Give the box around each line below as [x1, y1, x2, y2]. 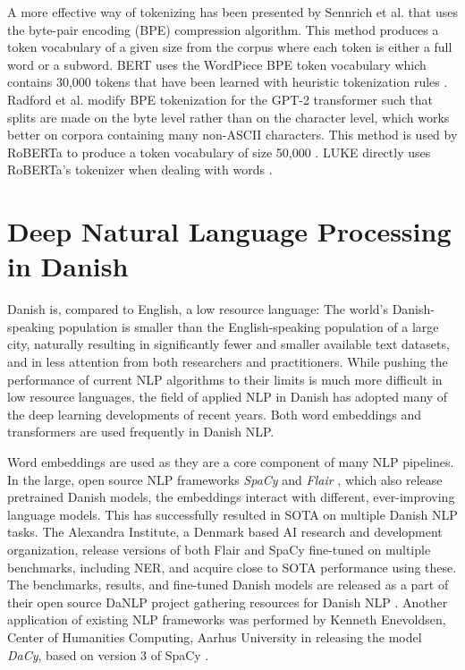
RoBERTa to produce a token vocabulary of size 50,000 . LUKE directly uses [7, 142, 431, 161]
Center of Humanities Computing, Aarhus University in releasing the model [7, 627, 422, 646]
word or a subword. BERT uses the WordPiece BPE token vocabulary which [7, 55, 427, 73]
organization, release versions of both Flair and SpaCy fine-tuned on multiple [7, 539, 431, 558]
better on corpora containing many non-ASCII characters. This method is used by [7, 125, 458, 144]
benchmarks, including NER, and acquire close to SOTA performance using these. [7, 557, 457, 576]
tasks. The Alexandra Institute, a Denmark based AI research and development [7, 522, 443, 541]
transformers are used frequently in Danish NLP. [7, 422, 275, 441]
